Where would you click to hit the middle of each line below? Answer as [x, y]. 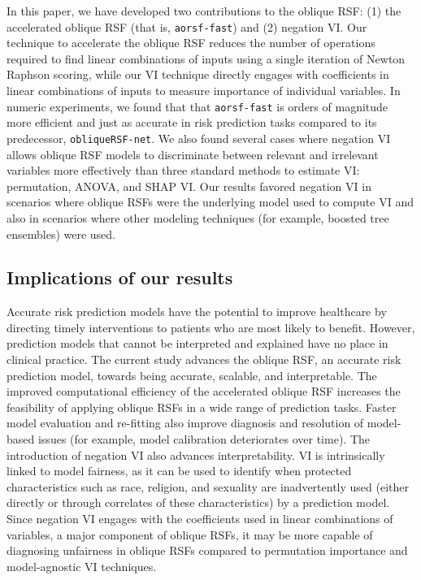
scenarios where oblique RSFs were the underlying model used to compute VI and [210, 202]
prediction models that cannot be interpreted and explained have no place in [197, 343]
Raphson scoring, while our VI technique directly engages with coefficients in [198, 74]
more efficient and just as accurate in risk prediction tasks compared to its [192, 122]
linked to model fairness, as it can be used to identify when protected [179, 471]
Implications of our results [120, 277]
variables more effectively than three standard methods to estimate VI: [183, 170]
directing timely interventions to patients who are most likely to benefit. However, [211, 327]
